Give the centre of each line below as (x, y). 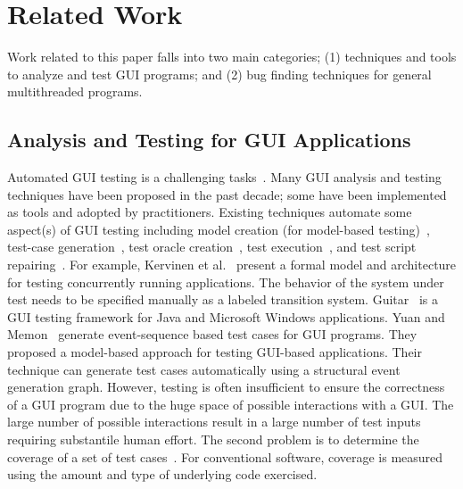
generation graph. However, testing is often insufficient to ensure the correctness (226, 387)
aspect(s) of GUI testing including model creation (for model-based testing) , (219, 229)
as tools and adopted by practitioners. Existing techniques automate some (210, 212)
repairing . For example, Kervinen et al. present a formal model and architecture (232, 265)
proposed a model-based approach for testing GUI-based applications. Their (215, 352)
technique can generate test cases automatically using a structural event (204, 369)
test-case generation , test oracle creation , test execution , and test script (212, 247)
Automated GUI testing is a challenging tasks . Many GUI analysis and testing (224, 177)
